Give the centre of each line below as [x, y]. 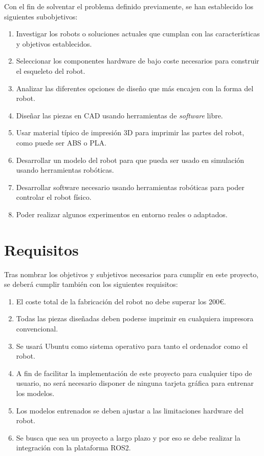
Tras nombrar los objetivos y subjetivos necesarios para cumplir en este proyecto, [131, 274]
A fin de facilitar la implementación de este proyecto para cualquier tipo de [134, 373]
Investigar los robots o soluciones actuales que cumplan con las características [138, 34]
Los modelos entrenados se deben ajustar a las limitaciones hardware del [130, 410]
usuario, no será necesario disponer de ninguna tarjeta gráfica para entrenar [135, 383]
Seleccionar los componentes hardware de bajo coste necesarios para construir [138, 61]
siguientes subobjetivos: [41, 16]
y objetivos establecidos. [54, 43]
